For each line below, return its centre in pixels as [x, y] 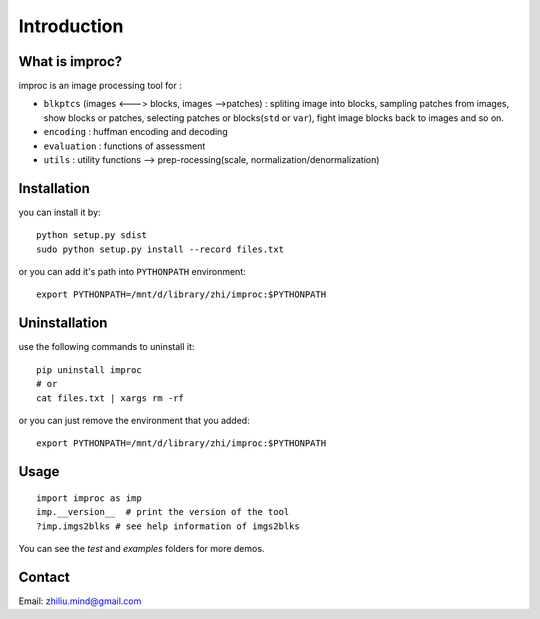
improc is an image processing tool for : [100, 86]
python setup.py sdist [92, 235]
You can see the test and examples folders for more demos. [141, 548]
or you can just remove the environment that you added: [134, 420]
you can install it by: [59, 212]
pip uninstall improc [89, 369]
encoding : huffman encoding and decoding [136, 132]
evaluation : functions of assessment [124, 146]
